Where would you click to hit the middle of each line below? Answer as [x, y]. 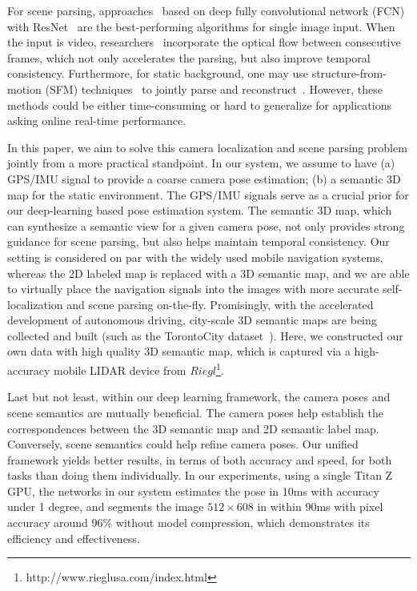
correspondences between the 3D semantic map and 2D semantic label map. [193, 428]
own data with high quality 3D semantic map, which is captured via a [179, 351]
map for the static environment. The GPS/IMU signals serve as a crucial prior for [208, 194]
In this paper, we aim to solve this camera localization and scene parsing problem [207, 147]
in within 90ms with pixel [320, 507]
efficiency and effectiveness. [74, 538]
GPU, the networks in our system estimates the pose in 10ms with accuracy [193, 490]
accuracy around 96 [55, 523]
